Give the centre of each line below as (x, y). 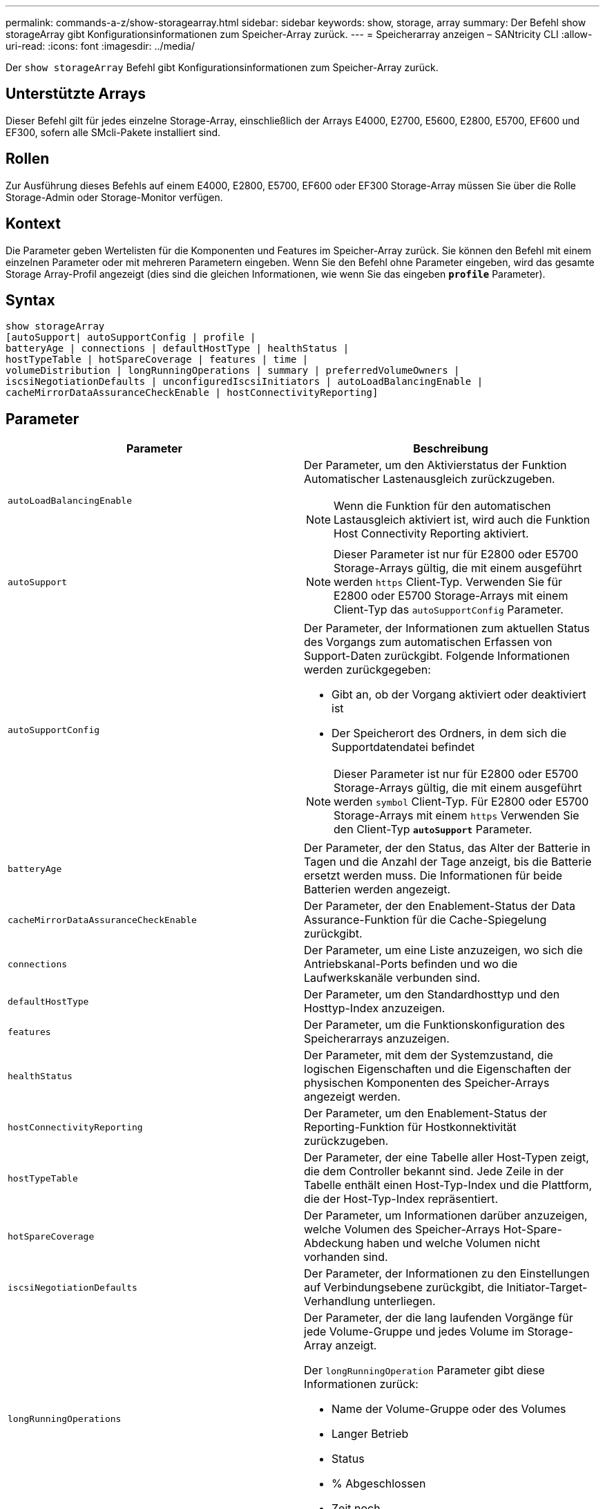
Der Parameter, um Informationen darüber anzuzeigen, (446, 1216)
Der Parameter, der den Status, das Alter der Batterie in (447, 848)
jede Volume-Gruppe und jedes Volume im (414, 1332)
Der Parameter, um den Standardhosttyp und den (432, 995)
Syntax (30, 300)
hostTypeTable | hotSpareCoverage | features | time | (157, 360)
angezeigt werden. (352, 1097)
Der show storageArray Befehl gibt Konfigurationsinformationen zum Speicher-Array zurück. (222, 67)
